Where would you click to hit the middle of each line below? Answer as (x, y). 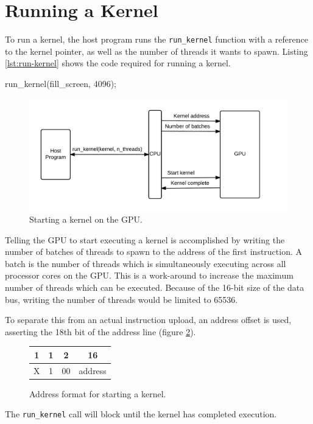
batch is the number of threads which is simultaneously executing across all (146, 263)
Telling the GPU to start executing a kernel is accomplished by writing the (145, 239)
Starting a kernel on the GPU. (86, 219)
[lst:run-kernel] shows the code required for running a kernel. (118, 63)
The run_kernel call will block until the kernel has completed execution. (141, 414)
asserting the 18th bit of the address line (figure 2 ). (100, 331)
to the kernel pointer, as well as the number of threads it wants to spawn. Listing (156, 51)
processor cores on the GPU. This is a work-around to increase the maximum (149, 275)
